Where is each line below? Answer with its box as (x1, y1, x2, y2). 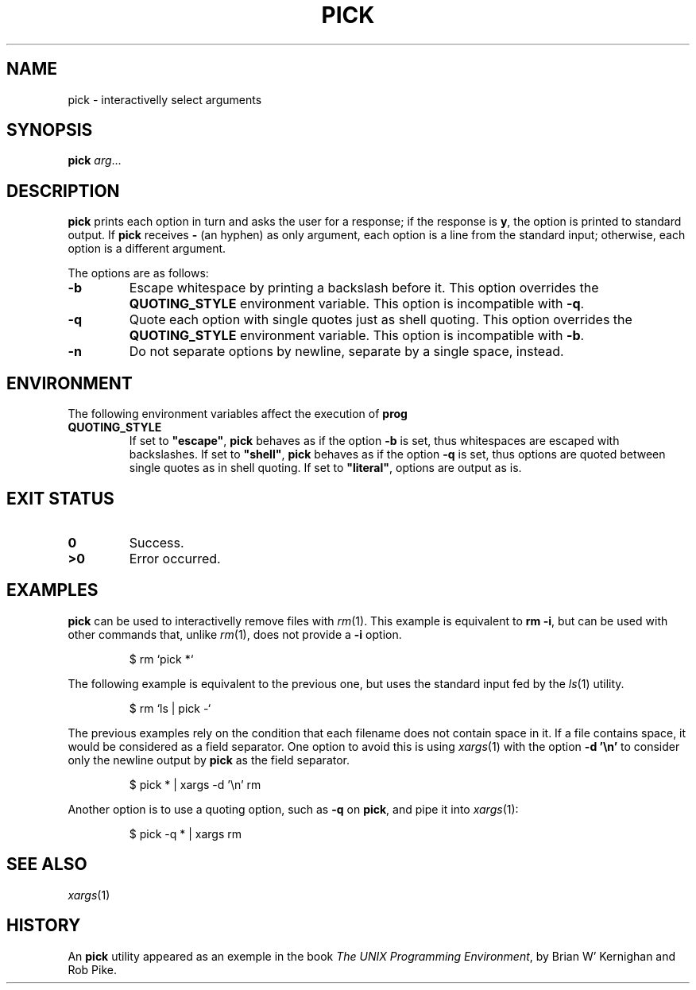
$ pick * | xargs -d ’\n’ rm (129, 777, 261, 791)
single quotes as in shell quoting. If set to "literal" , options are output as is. (129, 461, 522, 475)
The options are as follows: (68, 266, 209, 280)
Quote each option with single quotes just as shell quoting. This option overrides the (129, 311, 632, 328)
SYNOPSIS (6, 120, 93, 141)
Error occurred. (129, 550, 221, 567)
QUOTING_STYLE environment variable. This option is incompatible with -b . (129, 327, 585, 344)
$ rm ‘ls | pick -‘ (129, 701, 211, 715)
